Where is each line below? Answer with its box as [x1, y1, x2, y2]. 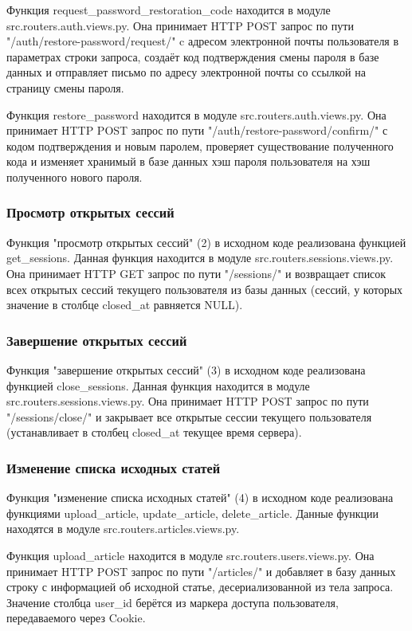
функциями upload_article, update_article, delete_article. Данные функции [6, 504, 379, 521]
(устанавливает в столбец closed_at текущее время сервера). [6, 424, 302, 441]
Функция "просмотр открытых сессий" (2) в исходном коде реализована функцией [6, 233, 406, 250]
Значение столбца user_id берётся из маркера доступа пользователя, [6, 594, 339, 610]
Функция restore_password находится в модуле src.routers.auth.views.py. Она [6, 106, 386, 123]
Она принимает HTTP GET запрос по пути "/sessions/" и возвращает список [6, 265, 386, 281]
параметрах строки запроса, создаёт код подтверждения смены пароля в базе [6, 48, 379, 65]
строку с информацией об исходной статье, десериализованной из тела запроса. [6, 578, 394, 595]
